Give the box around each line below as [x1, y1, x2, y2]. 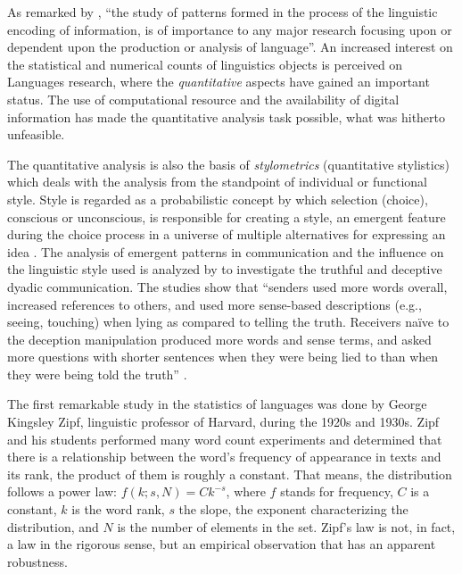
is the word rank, [71, 500, 165, 519]
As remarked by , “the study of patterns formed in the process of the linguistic [7, 3, 438, 21]
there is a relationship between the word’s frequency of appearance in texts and [7, 447, 441, 466]
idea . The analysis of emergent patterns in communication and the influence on [7, 242, 444, 261]
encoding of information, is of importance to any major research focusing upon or [7, 20, 452, 38]
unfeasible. [7, 125, 65, 144]
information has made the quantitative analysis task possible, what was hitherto [7, 107, 446, 126]
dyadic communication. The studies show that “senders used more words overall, [7, 277, 448, 295]
